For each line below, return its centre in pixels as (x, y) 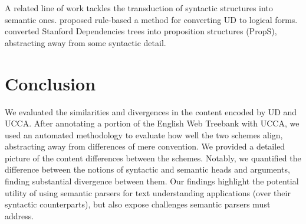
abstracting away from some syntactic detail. (85, 42)
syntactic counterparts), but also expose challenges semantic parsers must (138, 204)
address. (19, 215)
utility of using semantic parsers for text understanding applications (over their (148, 192)
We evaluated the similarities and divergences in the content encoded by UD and (151, 111)
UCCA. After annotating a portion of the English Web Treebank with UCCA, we (152, 123)
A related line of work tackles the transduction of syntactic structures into (139, 8)
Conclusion (50, 83)
